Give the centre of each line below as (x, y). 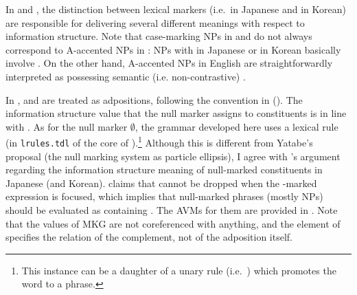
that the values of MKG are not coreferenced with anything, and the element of (173, 223)
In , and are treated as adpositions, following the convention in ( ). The (154, 99)
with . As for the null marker (67, 126)
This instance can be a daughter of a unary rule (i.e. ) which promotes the (179, 270)
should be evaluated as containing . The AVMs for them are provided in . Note (172, 210)
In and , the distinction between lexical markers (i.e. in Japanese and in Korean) (176, 9)
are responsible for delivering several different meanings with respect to (155, 22)
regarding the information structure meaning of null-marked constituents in (164, 170)
